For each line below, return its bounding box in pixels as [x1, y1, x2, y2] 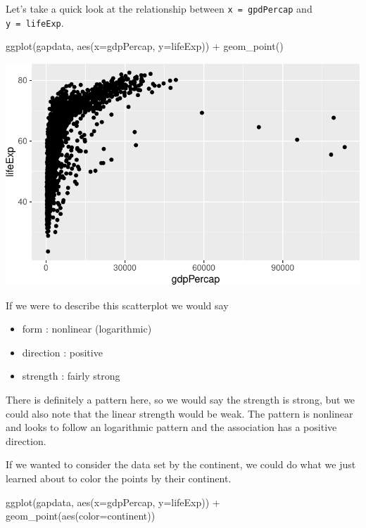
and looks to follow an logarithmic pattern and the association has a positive [6, 420, 337, 434]
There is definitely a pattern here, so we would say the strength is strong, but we [6, 392, 355, 407]
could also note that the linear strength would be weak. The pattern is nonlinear [6, 406, 353, 420]
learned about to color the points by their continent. [6, 471, 232, 486]
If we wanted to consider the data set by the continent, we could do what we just [6, 457, 356, 472]
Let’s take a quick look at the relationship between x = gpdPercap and [6, 1, 313, 15]
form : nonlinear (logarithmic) [22, 321, 152, 336]
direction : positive [22, 345, 103, 359]
